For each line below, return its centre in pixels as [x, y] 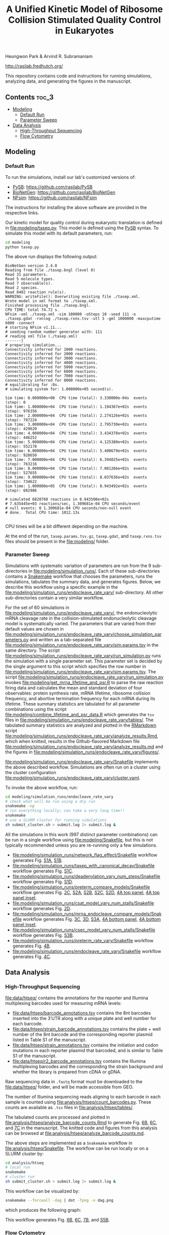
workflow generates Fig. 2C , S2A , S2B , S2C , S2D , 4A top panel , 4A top [86, 892]
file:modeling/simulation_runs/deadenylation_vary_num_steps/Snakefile [86, 876]
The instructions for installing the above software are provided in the [76, 207]
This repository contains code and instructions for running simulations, [78, 76]
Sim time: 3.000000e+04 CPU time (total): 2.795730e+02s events [76, 425]
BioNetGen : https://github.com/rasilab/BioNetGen [64, 192]
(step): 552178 [21, 447]
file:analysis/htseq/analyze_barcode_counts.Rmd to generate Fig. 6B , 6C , [81, 1122]
